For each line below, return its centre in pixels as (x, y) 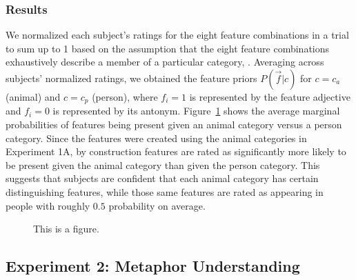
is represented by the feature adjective (270, 97)
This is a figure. (66, 229)
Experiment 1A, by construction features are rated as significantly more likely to (176, 151)
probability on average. (157, 205)
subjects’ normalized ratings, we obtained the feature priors (131, 78)
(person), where (125, 97)
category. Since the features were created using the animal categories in (156, 138)
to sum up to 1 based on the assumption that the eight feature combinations (168, 48)
